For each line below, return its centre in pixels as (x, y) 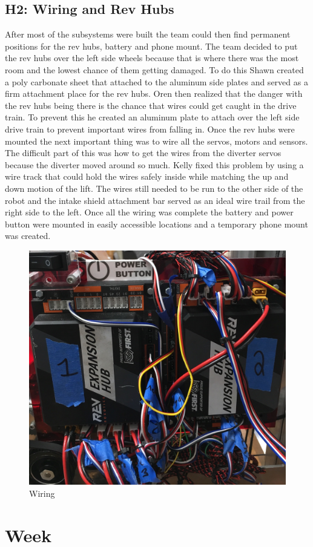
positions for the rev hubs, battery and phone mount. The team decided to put (151, 46)
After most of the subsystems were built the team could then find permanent (148, 34)
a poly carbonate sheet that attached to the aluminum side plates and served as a (156, 81)
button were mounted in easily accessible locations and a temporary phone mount (156, 224)
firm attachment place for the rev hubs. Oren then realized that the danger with (154, 93)
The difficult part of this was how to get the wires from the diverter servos (143, 153)
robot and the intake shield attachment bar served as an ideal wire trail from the (155, 200)
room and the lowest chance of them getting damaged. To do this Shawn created (154, 69)
